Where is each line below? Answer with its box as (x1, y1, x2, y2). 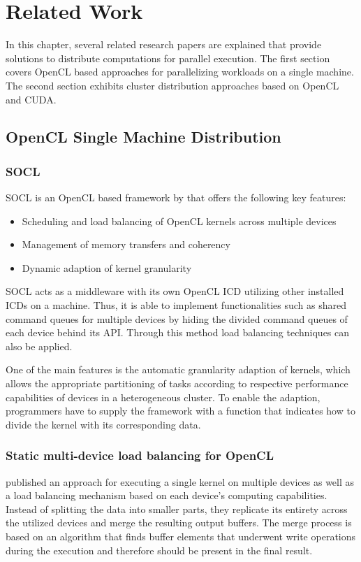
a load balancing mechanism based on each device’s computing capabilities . (6, 488, 327, 503)
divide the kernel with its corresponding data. (6, 417, 201, 431)
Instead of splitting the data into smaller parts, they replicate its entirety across (6, 501, 348, 516)
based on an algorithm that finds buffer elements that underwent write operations (6, 529, 356, 543)
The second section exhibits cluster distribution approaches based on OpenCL (6, 78, 339, 92)
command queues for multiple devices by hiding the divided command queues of (6, 311, 348, 326)
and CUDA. (6, 92, 57, 106)
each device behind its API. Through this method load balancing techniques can (6, 325, 350, 340)
